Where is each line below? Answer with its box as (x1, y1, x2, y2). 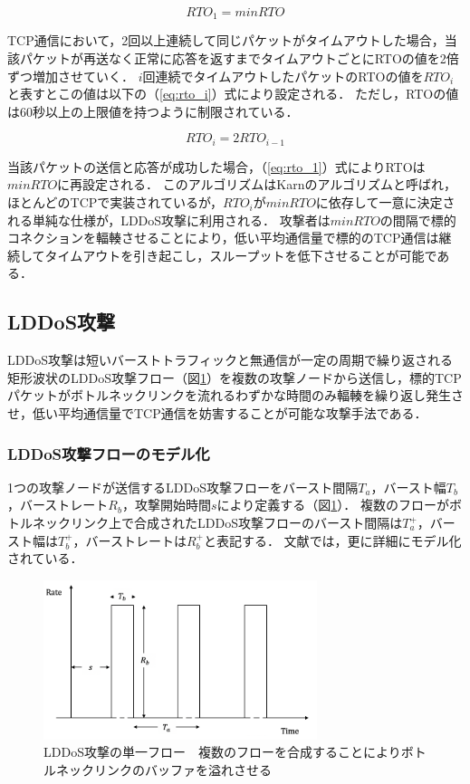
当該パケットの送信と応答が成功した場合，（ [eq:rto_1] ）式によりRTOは (7, 157, 426, 176)
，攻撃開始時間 (121, 495, 211, 514)
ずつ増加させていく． (7, 66, 134, 85)
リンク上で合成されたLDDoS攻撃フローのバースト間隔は (70, 513, 403, 532)
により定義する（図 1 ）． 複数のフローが (216, 495, 449, 514)
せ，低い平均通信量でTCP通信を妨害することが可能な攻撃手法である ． (7, 404, 427, 423)
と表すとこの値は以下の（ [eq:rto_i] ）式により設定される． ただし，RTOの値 (7, 84, 459, 103)
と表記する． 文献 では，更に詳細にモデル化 (203, 531, 462, 550)
